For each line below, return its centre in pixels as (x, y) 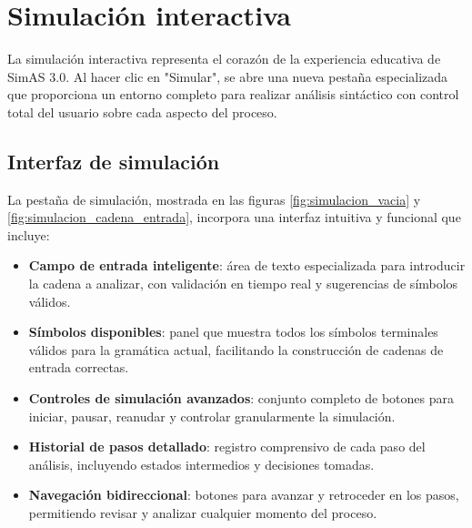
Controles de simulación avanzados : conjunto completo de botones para (241, 398)
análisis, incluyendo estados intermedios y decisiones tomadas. (201, 464)
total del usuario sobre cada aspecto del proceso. (142, 112)
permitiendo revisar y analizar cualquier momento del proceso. (203, 513)
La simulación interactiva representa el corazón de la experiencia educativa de (224, 59)
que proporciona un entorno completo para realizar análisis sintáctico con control (233, 94)
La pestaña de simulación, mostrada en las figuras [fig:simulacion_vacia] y (214, 199)
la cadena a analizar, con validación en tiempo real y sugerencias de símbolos (243, 284)
